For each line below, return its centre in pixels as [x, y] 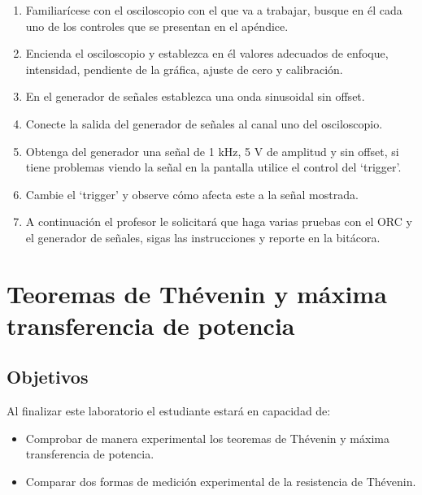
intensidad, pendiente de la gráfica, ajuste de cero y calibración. [184, 69]
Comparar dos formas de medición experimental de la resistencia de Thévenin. [221, 482]
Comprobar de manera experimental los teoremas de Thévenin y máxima [207, 438]
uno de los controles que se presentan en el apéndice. [157, 26]
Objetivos [48, 377]
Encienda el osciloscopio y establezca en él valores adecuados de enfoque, [207, 53]
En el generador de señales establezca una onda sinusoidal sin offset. [195, 96]
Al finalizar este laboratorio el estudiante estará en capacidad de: [169, 411]
